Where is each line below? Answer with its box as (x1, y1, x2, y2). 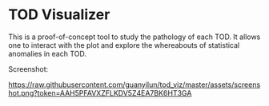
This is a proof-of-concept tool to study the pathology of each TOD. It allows (8, 32, 261, 41)
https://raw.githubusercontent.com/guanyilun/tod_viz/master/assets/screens (8, 80, 261, 89)
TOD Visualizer (8, 6, 110, 24)
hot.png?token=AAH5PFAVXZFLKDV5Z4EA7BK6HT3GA (8, 88, 192, 97)
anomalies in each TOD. (8, 49, 86, 58)
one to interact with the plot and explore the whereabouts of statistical (8, 40, 240, 49)
